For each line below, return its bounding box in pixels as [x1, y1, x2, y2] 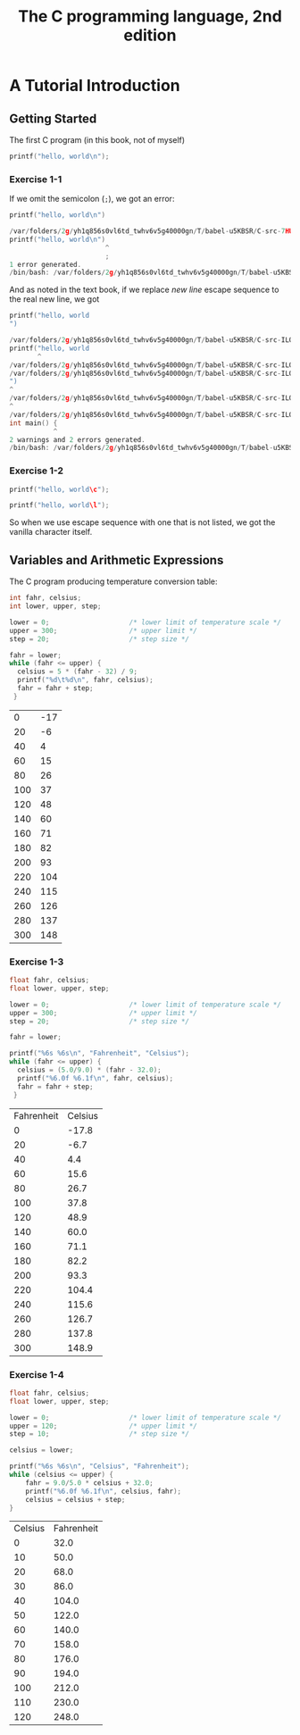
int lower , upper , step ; [9, 602, 102, 611]
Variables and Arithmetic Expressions [9, 552, 224, 568]
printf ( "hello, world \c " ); [9, 485, 110, 494]
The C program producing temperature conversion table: [9, 576, 218, 587]
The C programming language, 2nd [17, 6, 283, 27]
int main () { [9, 418, 58, 428]
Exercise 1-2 [9, 464, 64, 477]
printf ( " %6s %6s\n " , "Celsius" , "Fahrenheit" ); [9, 1462, 190, 1471]
